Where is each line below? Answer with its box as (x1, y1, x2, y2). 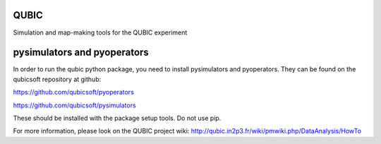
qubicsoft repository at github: (13, 75, 102, 83)
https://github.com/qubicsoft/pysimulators (13, 101, 137, 109)
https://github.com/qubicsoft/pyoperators (13, 88, 134, 97)
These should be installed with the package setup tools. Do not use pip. (13, 114, 222, 122)
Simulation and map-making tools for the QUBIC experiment (13, 28, 188, 37)
